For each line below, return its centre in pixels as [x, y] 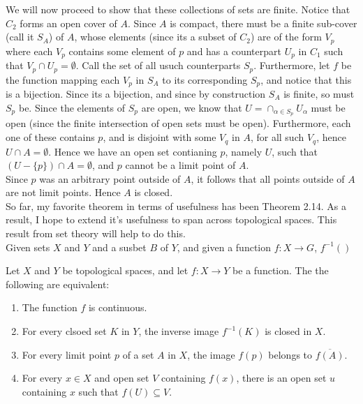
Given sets [28, 247]
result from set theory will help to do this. [96, 233]
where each [29, 51]
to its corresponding [205, 79]
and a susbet [119, 247]
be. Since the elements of [72, 107]
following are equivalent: [58, 284]
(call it [20, 37]
